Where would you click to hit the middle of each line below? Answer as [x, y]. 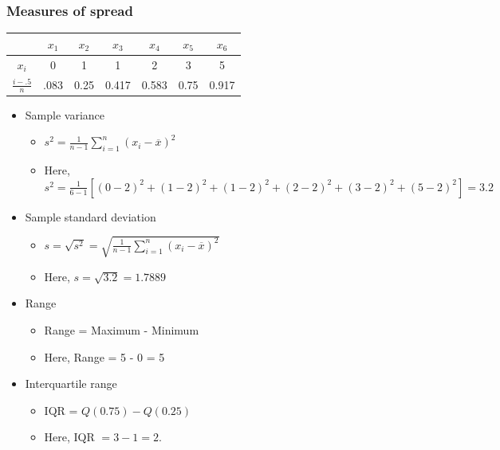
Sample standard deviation [91, 216]
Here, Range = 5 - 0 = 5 [104, 356]
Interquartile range [71, 383]
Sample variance [65, 114]
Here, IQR [69, 437]
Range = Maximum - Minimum [122, 330]
